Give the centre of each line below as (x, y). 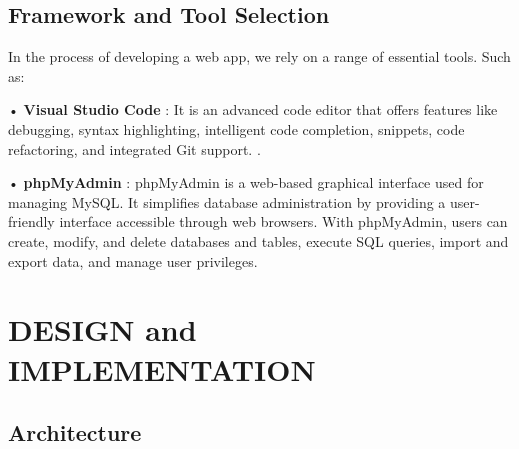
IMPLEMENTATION (162, 368)
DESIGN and (102, 329)
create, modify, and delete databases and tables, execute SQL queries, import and (258, 240)
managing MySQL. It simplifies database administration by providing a (227, 201)
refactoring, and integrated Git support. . (134, 148)
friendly (31, 221)
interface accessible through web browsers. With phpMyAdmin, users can (283, 221)
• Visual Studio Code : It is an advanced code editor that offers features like (253, 109)
